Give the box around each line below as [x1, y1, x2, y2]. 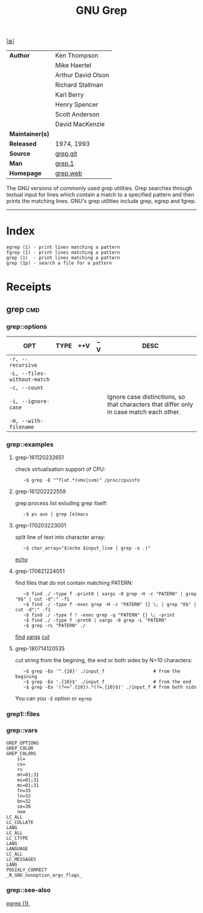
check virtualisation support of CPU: [14, 466, 106, 473]
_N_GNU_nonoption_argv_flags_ [6, 872, 83, 878]
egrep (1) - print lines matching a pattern [6, 244, 120, 251]
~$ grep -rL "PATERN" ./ [23, 623, 86, 629]
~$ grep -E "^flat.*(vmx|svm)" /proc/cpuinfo [23, 477, 140, 483]
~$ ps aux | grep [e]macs [23, 511, 89, 517]
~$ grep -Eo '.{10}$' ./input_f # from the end [23, 679, 192, 685]
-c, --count [9, 384, 44, 391]
